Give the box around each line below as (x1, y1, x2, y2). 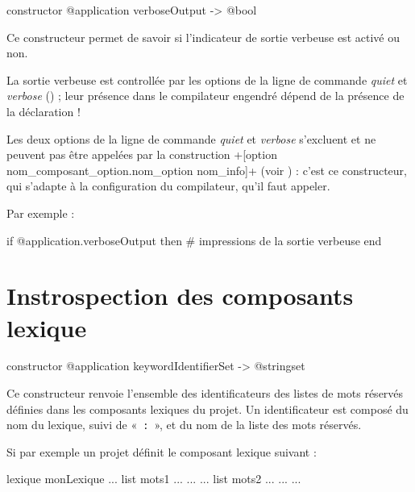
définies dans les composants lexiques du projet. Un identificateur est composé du (6, 400, 409, 417)
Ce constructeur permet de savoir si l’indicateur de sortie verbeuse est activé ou (6, 28, 400, 45)
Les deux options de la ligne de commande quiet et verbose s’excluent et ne (6, 130, 376, 147)
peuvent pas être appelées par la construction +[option (6, 146, 277, 163)
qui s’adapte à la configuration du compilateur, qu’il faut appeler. (6, 177, 330, 194)
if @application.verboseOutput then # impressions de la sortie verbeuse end (6, 231, 382, 248)
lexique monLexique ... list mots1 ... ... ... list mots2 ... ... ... (6, 470, 301, 487)
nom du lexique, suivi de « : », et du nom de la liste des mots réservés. (6, 416, 362, 433)
